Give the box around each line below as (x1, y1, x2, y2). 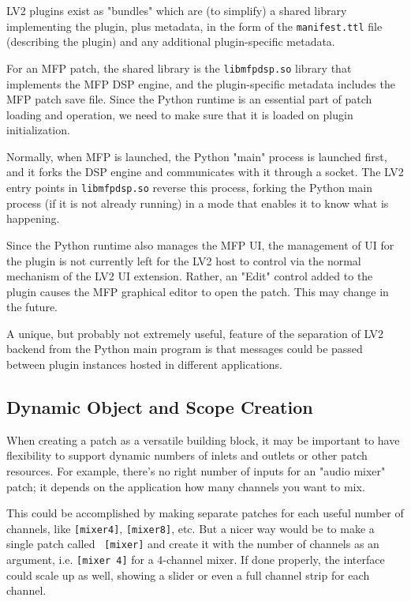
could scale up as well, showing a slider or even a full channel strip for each (6, 566, 370, 583)
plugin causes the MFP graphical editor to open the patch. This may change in (6, 283, 389, 299)
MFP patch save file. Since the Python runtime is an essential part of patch (6, 91, 372, 107)
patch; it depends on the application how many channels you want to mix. (6, 478, 365, 494)
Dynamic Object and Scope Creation (6, 395, 313, 419)
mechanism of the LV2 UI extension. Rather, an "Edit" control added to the (6, 268, 373, 284)
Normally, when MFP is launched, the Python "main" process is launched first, (6, 148, 387, 164)
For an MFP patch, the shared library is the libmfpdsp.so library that (6, 59, 352, 76)
